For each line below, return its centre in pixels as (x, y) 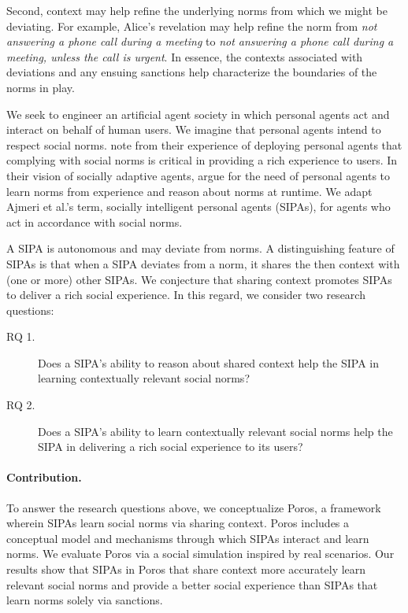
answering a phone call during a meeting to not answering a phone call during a (200, 41)
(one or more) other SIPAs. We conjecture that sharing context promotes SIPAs (199, 279)
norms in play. (41, 87)
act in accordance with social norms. (95, 222)
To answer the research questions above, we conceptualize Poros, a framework (194, 507)
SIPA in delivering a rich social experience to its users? (171, 447)
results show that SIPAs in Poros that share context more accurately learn (186, 569)
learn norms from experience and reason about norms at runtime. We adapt (189, 191)
